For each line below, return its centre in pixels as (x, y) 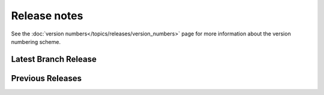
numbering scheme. (36, 41)
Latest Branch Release (54, 59)
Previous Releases (46, 78)
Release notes (47, 16)
